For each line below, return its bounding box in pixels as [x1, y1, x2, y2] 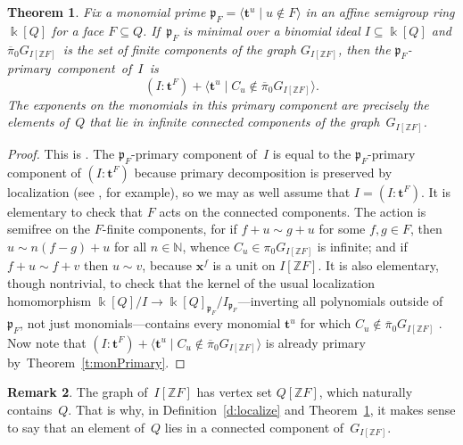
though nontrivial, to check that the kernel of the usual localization [7, 273, 376, 292]
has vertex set [196, 383, 272, 401]
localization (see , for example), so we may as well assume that [7, 182, 351, 201]
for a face [52, 21, 104, 39]
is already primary [265, 333, 366, 351]
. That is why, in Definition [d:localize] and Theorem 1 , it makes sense [68, 400, 456, 418]
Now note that [7, 333, 87, 351]
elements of [7, 112, 70, 131]
